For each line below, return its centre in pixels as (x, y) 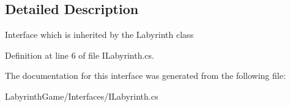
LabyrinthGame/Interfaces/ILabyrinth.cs (82, 96)
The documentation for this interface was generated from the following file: (145, 76)
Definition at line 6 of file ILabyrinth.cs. (80, 55)
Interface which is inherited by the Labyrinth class (99, 35)
